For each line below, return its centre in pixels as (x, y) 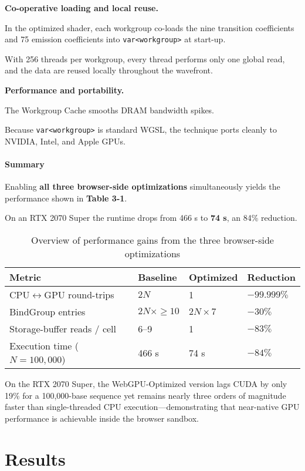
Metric (25, 277)
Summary (25, 164)
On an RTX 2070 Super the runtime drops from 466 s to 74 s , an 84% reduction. (151, 218)
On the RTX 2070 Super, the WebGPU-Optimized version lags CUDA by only (146, 384)
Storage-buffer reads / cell (63, 329)
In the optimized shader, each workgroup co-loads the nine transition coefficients (150, 27)
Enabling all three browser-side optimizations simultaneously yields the (143, 186)
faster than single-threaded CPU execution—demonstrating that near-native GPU (152, 407)
